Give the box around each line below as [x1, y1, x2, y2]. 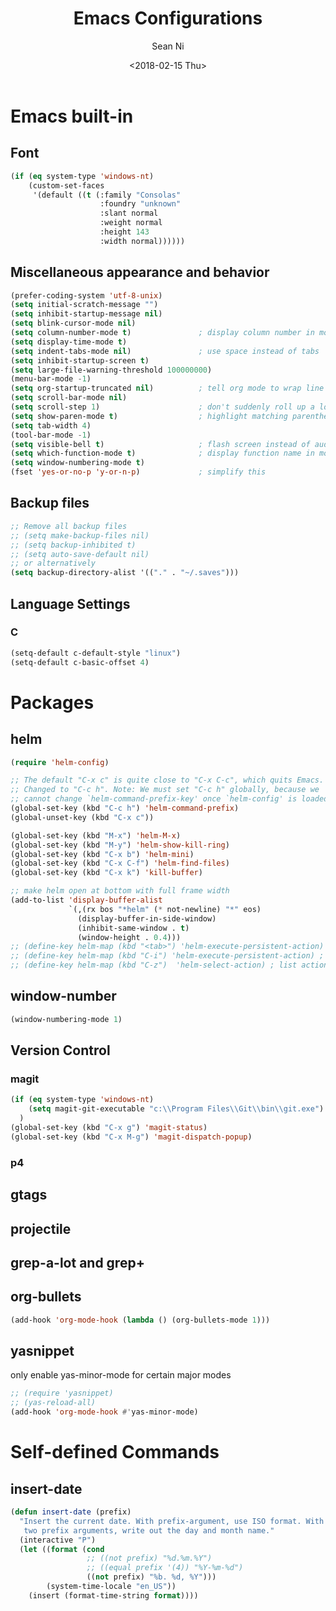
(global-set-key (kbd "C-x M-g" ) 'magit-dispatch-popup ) [10, 1132, 253, 1142]
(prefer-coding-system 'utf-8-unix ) [10, 290, 163, 301]
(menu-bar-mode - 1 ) [10, 374, 92, 384]
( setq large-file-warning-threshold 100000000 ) [10, 365, 213, 375]
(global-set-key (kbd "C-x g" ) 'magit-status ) [10, 1123, 208, 1133]
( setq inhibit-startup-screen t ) [10, 355, 150, 366]
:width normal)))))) [99, 236, 186, 246]
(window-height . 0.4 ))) [77, 932, 182, 942]
